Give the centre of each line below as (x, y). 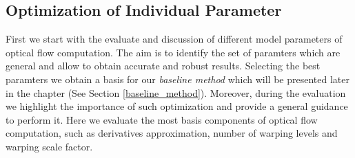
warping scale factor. (49, 146)
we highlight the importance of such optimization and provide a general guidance (177, 106)
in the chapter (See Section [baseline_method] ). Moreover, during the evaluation (176, 92)
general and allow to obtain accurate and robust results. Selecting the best (163, 66)
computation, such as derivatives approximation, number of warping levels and (172, 133)
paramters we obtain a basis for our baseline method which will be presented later (177, 79)
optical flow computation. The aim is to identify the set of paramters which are (173, 52)
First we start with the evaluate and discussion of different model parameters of (174, 39)
